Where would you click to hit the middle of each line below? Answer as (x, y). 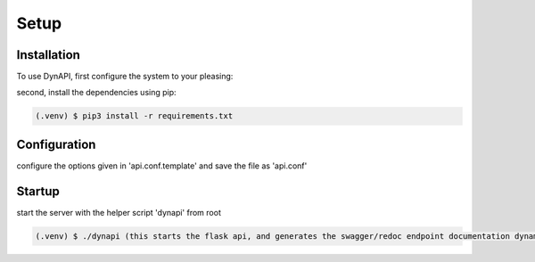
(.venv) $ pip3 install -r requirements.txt (134, 116)
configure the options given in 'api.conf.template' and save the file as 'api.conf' (162, 166)
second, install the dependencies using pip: (97, 93)
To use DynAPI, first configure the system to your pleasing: (125, 77)
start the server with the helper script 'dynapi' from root (119, 212)
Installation (48, 55)
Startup (38, 191)
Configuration (56, 144)
